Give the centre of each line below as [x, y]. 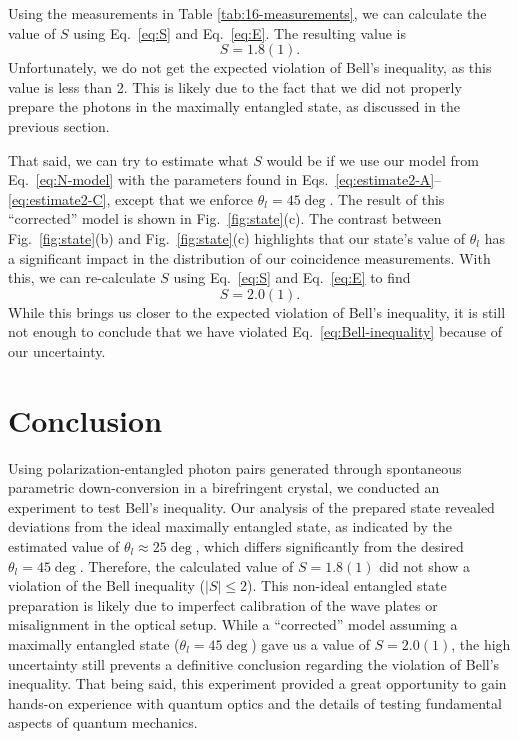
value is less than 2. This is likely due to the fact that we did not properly [235, 86]
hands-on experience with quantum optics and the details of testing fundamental [255, 702]
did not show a [424, 565]
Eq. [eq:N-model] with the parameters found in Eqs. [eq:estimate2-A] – [225, 179]
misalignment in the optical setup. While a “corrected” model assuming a [233, 624]
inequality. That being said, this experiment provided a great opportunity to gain [257, 683]
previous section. [59, 125]
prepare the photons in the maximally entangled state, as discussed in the [234, 106]
